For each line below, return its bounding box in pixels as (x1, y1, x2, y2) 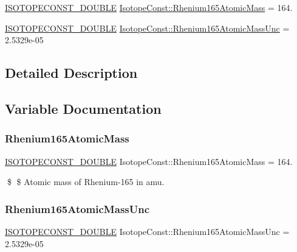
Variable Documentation (5, 99, 162, 117)
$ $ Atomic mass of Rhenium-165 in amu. (7, 175, 165, 188)
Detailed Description (5, 63, 138, 82)
